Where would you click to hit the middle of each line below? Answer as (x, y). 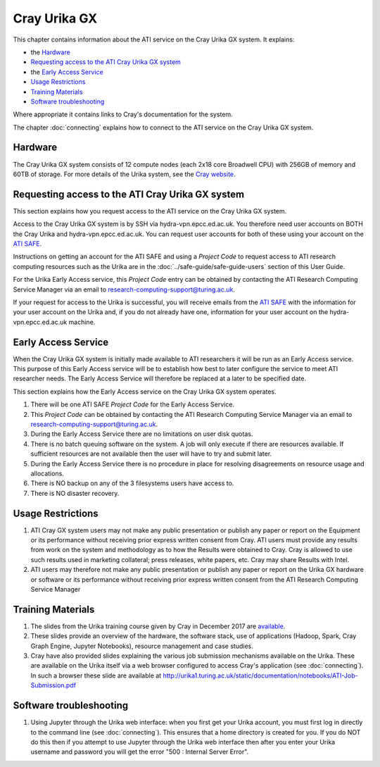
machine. (82, 322)
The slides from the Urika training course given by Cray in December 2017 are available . (158, 626)
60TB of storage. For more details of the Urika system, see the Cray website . (124, 174)
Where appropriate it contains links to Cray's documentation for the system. (123, 114)
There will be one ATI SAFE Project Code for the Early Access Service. (133, 404)
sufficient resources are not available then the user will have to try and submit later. (151, 454)
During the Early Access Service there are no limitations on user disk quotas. (142, 434)
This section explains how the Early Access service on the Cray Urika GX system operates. (145, 392)
